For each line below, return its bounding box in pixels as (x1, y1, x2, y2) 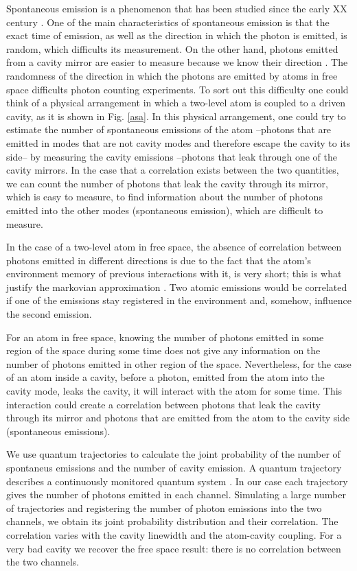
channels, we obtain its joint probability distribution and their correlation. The (6, 514, 338, 528)
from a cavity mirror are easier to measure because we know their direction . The (6, 55, 348, 69)
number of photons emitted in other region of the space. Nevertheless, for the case (6, 356, 352, 371)
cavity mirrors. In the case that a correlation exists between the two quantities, (6, 163, 339, 177)
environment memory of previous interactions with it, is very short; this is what (6, 266, 342, 281)
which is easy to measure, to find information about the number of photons (6, 189, 323, 204)
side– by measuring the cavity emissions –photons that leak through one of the (6, 149, 337, 163)
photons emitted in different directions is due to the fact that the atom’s (6, 253, 312, 267)
